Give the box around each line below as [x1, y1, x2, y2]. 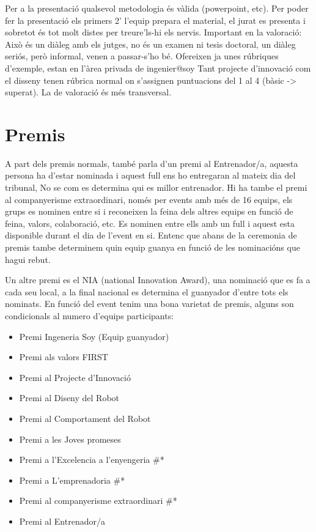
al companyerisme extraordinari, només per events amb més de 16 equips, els [5, 193, 293, 205]
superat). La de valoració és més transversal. [5, 86, 172, 98]
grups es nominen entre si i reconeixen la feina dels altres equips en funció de [5, 205, 293, 218]
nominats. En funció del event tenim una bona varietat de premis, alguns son [5, 297, 294, 310]
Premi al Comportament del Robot [19, 412, 151, 424]
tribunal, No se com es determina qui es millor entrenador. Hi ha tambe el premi [5, 181, 307, 194]
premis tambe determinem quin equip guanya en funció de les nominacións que [5, 241, 300, 254]
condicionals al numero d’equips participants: [5, 309, 174, 322]
